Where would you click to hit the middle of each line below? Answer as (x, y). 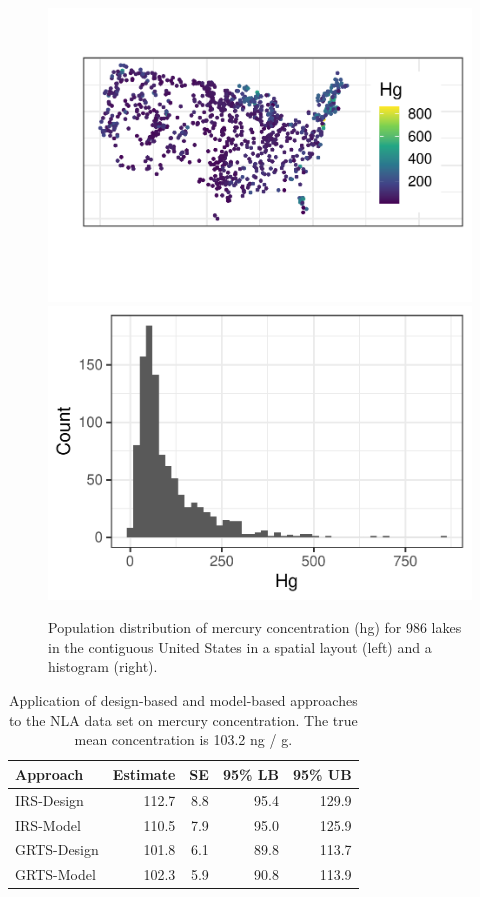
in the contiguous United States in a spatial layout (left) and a (240, 646)
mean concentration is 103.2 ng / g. (183, 739)
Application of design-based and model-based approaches (183, 700)
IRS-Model (48, 824)
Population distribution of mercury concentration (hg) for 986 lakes (255, 627)
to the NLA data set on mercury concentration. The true (183, 719)
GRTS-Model (55, 874)
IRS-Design (49, 799)
